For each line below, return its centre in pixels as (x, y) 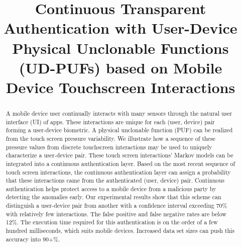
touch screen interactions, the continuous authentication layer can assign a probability (118, 172)
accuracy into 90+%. (33, 239)
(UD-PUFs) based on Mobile (120, 67)
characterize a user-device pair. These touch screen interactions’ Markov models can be (119, 155)
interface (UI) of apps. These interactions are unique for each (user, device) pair (110, 121)
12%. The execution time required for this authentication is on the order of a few (112, 222)
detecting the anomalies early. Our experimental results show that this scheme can (113, 197)
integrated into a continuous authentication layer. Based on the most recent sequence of (120, 163)
